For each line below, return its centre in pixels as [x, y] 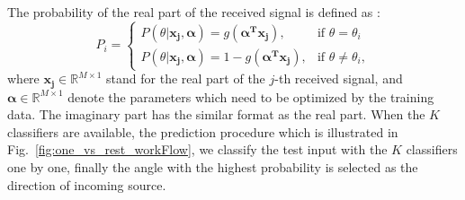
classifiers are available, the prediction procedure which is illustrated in [203, 131]
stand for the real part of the [186, 78]
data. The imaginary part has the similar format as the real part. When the [216, 114]
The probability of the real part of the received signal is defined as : [194, 12]
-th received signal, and [339, 78]
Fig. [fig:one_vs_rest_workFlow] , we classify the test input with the [197, 149]
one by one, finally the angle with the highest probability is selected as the [213, 166]
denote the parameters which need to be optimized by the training [251, 96]
